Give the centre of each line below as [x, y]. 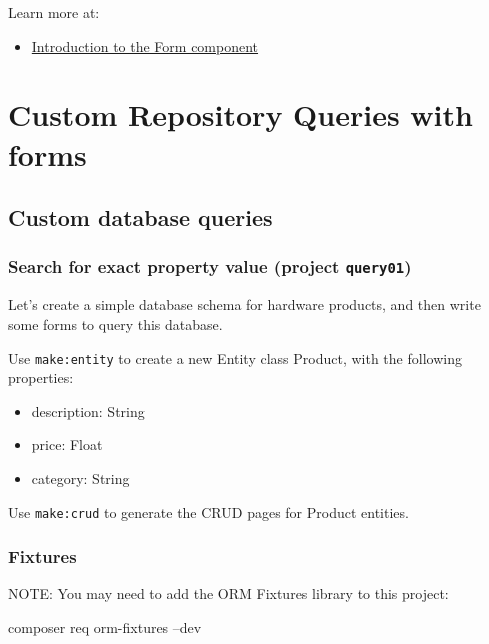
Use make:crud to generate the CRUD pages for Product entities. [208, 511]
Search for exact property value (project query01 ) [210, 266]
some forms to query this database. [115, 323]
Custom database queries [140, 217]
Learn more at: [54, 12]
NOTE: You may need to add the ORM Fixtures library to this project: [228, 593]
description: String [88, 410]
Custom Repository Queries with [240, 114]
